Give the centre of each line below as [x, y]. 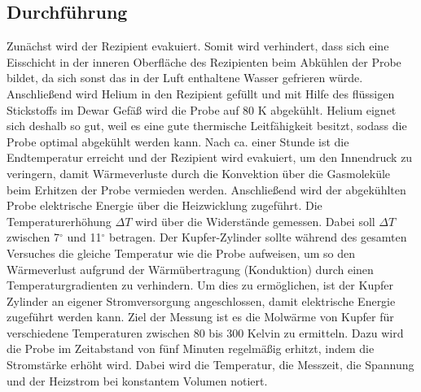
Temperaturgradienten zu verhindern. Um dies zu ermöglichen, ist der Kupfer [200, 285]
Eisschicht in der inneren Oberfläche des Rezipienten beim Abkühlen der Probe [204, 61]
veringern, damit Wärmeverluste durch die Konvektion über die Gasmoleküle [199, 173]
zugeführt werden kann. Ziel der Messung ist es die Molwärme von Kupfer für [200, 317]
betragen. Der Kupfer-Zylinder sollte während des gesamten [258, 237]
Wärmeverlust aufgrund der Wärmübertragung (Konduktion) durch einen [190, 269]
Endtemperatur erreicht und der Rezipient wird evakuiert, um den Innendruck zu [210, 157]
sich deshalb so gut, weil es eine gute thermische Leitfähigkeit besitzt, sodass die [207, 126]
